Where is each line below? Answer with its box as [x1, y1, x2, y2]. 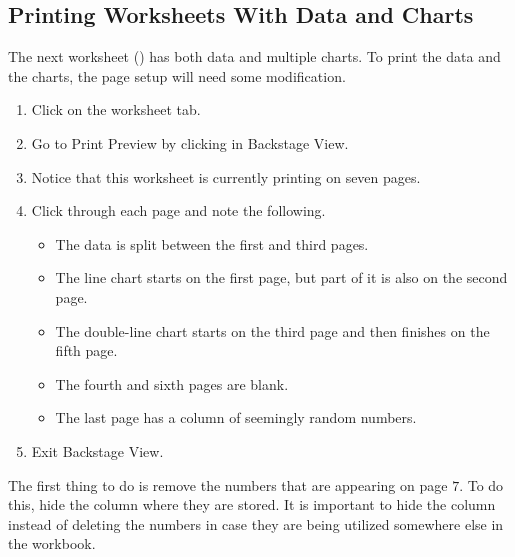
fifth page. [55, 340, 118, 361]
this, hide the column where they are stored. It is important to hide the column [8, 494, 496, 515]
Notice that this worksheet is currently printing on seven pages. [31, 166, 421, 187]
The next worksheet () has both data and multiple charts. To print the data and [8, 46, 501, 67]
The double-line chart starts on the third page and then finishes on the [55, 320, 490, 341]
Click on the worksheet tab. [31, 99, 201, 120]
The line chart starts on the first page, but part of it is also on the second [55, 267, 508, 288]
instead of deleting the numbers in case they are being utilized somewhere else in [8, 513, 504, 534]
